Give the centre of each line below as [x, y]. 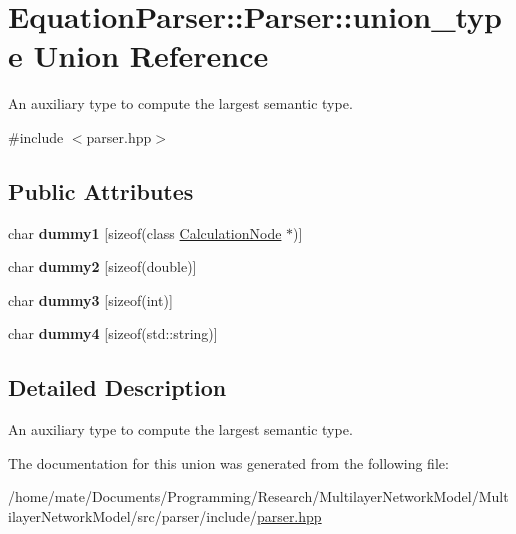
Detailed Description [117, 387]
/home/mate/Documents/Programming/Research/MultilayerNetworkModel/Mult [258, 496]
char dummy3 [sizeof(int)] [90, 299]
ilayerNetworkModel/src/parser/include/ [132, 516]
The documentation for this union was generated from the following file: [228, 462]
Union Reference [151, 55]
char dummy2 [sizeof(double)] [102, 266]
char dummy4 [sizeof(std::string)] [113, 333]
